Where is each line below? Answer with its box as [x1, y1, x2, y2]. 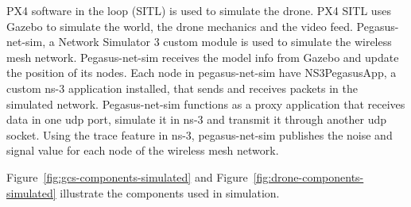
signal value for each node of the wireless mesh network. [6, 142, 279, 159]
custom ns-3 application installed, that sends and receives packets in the [6, 79, 358, 96]
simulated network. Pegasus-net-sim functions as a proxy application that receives [6, 95, 405, 112]
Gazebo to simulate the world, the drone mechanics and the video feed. [6, 17, 353, 34]
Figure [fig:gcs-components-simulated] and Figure [6, 168, 248, 185]
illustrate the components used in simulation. [60, 184, 280, 201]
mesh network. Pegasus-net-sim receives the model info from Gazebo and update [6, 48, 399, 65]
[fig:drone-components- [253, 168, 364, 185]
